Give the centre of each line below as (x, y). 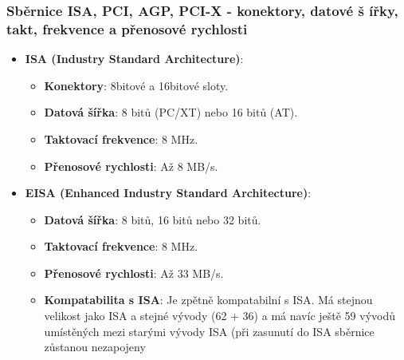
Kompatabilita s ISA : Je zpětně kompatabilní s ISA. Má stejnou (208, 300)
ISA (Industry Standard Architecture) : (134, 59)
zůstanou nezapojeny (95, 347)
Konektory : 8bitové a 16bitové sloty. (136, 85)
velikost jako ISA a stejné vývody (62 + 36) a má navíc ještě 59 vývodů (220, 316)
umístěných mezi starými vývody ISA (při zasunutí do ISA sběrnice (209, 331)
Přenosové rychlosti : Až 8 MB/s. (131, 166)
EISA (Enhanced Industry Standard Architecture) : (168, 193)
